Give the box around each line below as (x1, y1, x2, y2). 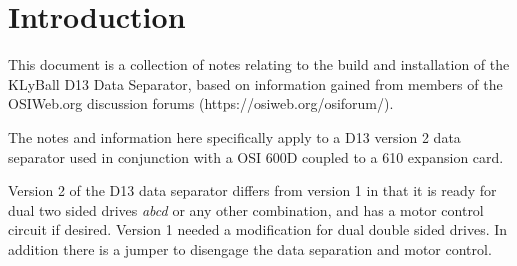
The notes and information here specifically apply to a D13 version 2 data (8, 126, 461, 147)
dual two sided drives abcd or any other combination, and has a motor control (8, 199, 484, 220)
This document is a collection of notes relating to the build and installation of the (8, 54, 510, 75)
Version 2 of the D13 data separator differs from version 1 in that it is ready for (8, 180, 497, 201)
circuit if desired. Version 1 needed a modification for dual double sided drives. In (8, 219, 508, 240)
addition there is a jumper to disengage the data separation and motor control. (8, 238, 492, 259)
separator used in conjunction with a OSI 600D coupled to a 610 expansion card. (8, 146, 504, 167)
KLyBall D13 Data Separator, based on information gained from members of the (8, 73, 503, 94)
